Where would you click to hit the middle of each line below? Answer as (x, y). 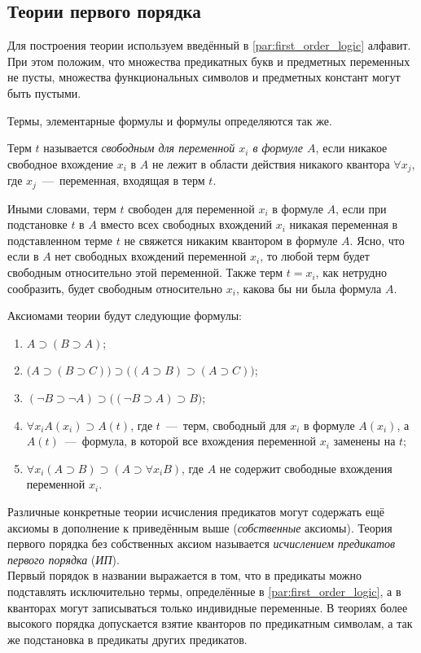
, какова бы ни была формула (309, 288)
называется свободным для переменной (139, 148)
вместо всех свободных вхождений (186, 224)
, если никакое (351, 148)
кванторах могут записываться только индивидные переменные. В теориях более (208, 607)
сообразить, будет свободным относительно (115, 288)
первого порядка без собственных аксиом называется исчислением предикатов (202, 543)
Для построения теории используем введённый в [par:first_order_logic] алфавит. (209, 45)
